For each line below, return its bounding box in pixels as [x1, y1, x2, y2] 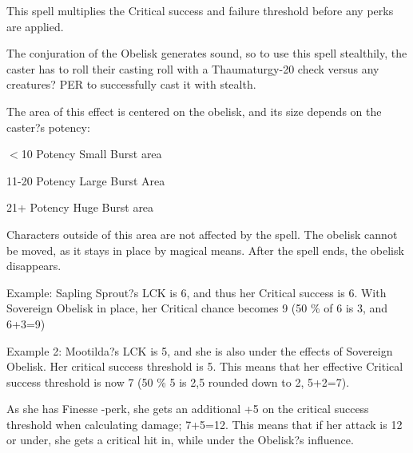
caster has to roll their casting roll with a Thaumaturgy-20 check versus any [6, 60, 379, 77]
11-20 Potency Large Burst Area [6, 172, 165, 189]
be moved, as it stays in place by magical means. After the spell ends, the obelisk [6, 241, 404, 258]
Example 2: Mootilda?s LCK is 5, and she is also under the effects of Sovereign [6, 342, 393, 359]
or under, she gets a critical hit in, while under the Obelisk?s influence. [6, 431, 354, 448]
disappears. [6, 257, 62, 274]
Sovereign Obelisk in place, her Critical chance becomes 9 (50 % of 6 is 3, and [6, 300, 388, 316]
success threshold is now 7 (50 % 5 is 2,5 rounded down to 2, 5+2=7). [6, 373, 350, 390]
